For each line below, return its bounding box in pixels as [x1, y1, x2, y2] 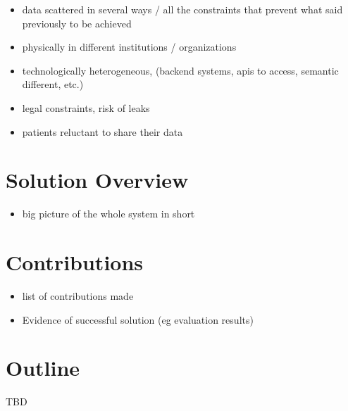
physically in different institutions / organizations [22, 39, 237, 54]
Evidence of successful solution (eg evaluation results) [22, 312, 254, 327]
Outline [6, 353, 80, 382]
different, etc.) [22, 77, 84, 91]
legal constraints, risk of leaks [22, 100, 150, 115]
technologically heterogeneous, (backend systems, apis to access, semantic [22, 63, 339, 77]
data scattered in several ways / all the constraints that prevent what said [22, 2, 343, 16]
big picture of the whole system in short [22, 206, 195, 221]
